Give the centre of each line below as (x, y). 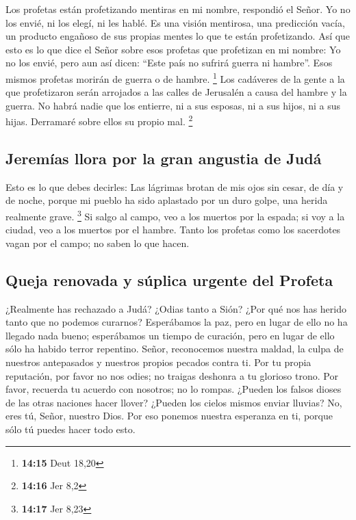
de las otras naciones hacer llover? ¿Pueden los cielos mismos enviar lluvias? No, (174, 402)
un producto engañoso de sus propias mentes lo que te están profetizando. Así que (178, 36)
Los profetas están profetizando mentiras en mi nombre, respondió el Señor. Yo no (178, 9)
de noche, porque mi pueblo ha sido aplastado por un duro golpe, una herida (167, 200)
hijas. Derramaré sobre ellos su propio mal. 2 (99, 120)
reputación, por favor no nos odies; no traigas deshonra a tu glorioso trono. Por (172, 375)
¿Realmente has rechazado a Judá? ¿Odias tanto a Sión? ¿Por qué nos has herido (176, 308)
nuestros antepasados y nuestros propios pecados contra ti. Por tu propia (158, 362)
